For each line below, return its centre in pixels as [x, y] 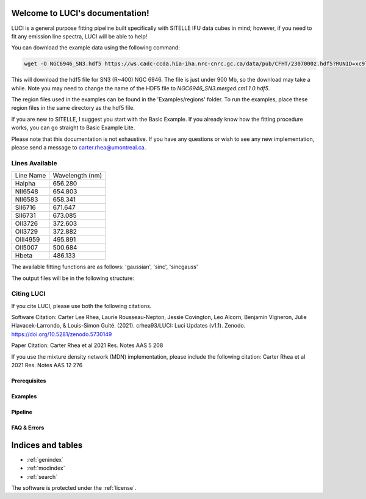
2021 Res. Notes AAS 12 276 [47, 365]
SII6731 [25, 215]
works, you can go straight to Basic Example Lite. [73, 127]
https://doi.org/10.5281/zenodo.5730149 [62, 334]
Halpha [25, 184]
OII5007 [26, 248]
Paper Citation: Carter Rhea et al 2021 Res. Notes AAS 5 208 [87, 345]
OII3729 [27, 232]
